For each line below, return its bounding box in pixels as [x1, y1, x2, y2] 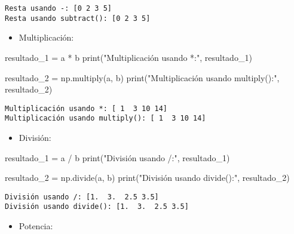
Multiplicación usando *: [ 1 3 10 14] [5, 104, 168, 113]
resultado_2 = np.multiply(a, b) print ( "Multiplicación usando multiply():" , [5, 71, 280, 84]
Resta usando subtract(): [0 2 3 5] [5, 14, 151, 23]
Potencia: [19, 220, 53, 232]
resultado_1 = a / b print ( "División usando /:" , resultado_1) [5, 151, 230, 164]
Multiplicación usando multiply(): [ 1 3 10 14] [5, 114, 206, 123]
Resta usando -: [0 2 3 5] [5, 4, 112, 13]
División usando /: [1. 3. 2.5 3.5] [5, 192, 159, 201]
